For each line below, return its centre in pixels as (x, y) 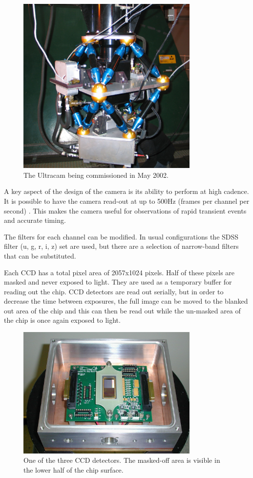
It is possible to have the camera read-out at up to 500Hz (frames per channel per (127, 201)
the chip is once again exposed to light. (62, 320)
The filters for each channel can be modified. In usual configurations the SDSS (121, 236)
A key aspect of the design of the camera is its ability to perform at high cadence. (126, 191)
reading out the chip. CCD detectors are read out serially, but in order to (114, 291)
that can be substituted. (40, 255)
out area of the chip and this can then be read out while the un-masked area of (122, 310)
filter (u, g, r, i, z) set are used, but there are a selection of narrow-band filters (121, 246)
